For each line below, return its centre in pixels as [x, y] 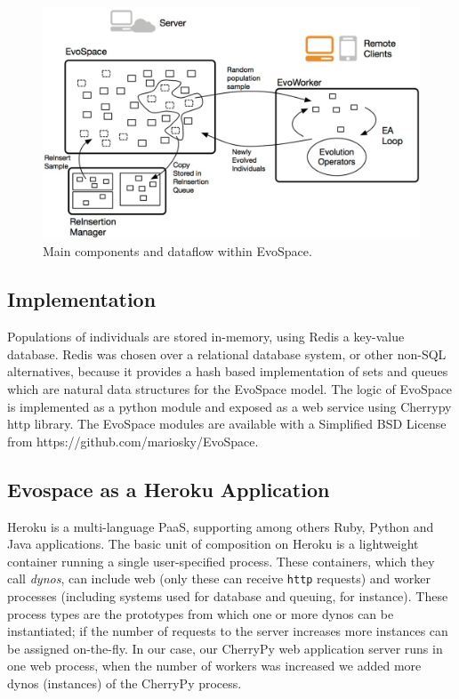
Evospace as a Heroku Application [169, 489]
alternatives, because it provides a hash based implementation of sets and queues [228, 371]
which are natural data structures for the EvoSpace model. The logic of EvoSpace [230, 389]
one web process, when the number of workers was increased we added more [214, 666]
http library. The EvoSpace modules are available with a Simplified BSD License [227, 424]
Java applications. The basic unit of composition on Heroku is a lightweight [213, 544]
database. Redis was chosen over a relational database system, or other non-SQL [227, 354]
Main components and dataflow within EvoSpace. [177, 251]
